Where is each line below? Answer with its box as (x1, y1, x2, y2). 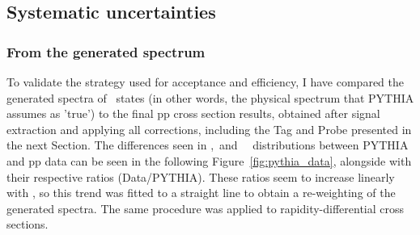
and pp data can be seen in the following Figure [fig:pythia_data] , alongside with (6, 152, 412, 169)
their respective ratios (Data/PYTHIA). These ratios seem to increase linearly (6, 168, 395, 185)
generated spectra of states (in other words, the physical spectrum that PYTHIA (6, 89, 414, 106)
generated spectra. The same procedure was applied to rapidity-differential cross (6, 199, 405, 216)
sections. (6, 216, 49, 233)
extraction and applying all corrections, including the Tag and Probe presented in (6, 120, 412, 137)
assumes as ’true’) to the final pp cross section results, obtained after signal (6, 105, 380, 122)
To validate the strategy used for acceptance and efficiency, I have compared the (6, 73, 404, 90)
